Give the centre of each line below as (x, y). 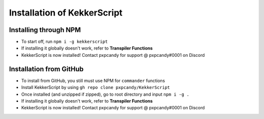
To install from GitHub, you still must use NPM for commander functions (93, 81)
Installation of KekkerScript (66, 13)
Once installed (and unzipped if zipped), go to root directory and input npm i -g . (105, 94)
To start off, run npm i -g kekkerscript (65, 42)
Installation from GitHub (46, 69)
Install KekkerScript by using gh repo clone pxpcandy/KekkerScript (96, 87)
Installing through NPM (45, 30)
